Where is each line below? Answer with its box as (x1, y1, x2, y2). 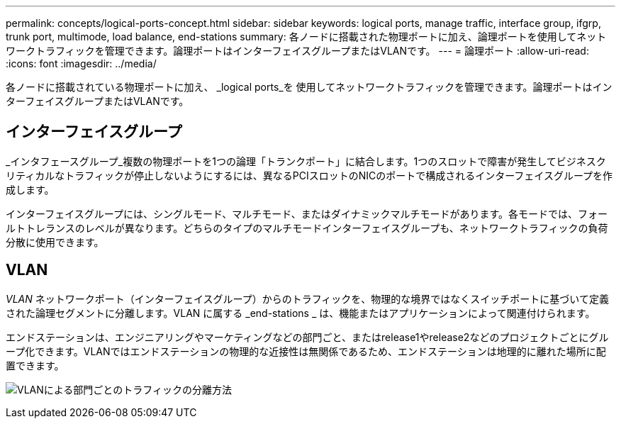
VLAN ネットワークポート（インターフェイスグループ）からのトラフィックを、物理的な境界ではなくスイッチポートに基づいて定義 (6, 292, 609, 305)
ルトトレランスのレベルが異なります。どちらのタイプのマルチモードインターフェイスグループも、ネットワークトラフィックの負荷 (6, 221, 608, 234)
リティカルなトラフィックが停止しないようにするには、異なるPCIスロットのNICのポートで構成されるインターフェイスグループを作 (6, 169, 613, 182)
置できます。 (6, 359, 65, 372)
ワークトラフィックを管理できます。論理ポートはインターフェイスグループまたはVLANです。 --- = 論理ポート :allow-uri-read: (6, 45, 589, 57)
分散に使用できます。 (6, 235, 104, 248)
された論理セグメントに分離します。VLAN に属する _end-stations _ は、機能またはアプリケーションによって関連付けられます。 (6, 306, 595, 319)
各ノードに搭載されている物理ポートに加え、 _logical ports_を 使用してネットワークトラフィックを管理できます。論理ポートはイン (6, 81, 612, 93)
